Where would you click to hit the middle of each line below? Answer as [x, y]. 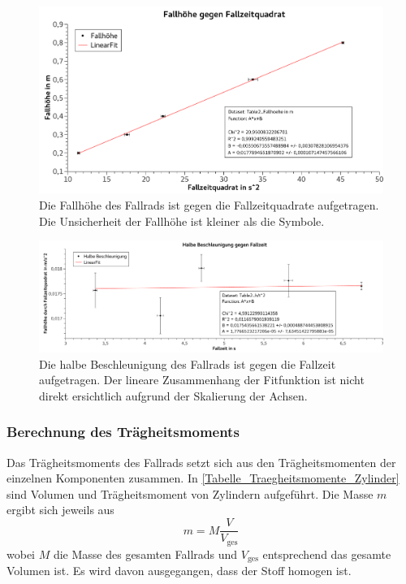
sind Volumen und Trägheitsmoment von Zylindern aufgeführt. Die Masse [190, 493]
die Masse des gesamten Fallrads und [145, 554]
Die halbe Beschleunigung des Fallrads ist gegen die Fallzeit [188, 363]
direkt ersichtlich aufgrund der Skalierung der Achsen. [173, 395]
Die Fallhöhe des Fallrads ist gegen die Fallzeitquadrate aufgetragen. [209, 205]
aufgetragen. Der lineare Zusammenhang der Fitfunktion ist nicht [202, 380]
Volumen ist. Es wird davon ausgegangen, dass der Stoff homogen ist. [179, 571]
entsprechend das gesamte [327, 554]
